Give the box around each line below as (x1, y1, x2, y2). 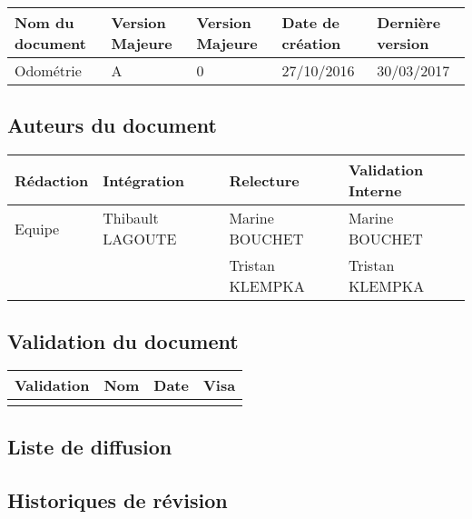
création (281, 33, 341, 54)
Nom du (15, 12, 74, 33)
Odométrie (15, 60, 82, 81)
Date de (281, 12, 339, 33)
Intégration (103, 169, 184, 191)
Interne (348, 180, 402, 202)
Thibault (103, 207, 159, 229)
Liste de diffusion (7, 432, 172, 460)
